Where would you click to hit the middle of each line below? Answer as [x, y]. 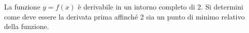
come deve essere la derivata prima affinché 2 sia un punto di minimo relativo [124, 16]
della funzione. [27, 26]
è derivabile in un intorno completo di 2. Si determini [161, 6]
